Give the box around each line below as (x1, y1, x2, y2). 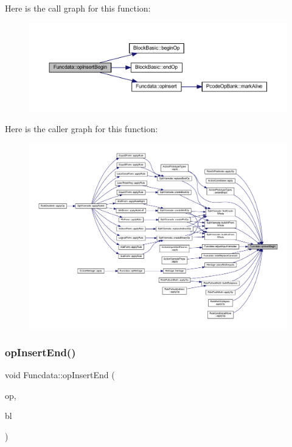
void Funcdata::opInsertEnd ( (5, 368, 115, 381)
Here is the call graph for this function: (5, 2, 151, 14)
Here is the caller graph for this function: (5, 122, 158, 135)
